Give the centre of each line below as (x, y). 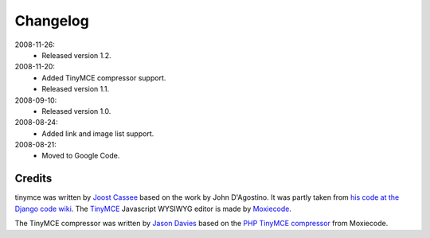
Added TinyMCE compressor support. (104, 78)
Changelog (52, 21)
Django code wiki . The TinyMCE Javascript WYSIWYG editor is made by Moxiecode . (153, 209)
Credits (33, 179)
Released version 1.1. (76, 89)
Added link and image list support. (98, 133)
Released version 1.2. (76, 55)
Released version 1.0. (76, 111)
